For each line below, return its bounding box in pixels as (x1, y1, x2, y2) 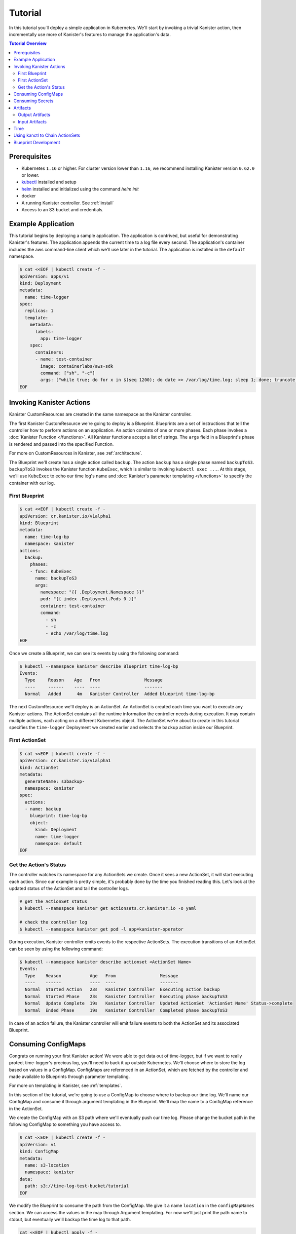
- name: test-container (35, 356, 93, 362)
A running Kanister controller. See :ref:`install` (21, 200, 114, 206)
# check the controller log (19, 920, 87, 925)
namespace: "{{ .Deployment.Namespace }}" (40, 589, 145, 595)
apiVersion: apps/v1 (19, 273, 69, 279)
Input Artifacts (18, 118, 47, 124)
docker (21, 193, 36, 199)
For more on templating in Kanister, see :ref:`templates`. (9, 1082, 122, 1088)
